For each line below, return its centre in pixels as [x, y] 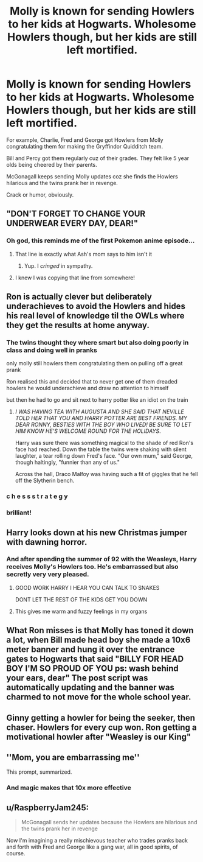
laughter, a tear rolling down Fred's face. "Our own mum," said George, [104, 456]
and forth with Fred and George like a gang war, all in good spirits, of [92, 847]
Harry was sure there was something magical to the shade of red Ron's [104, 443]
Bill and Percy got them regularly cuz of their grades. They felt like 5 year [98, 158]
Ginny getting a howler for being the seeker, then [101, 717]
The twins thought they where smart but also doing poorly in [98, 342]
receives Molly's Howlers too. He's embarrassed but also [92, 567]
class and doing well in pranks [52, 350]
